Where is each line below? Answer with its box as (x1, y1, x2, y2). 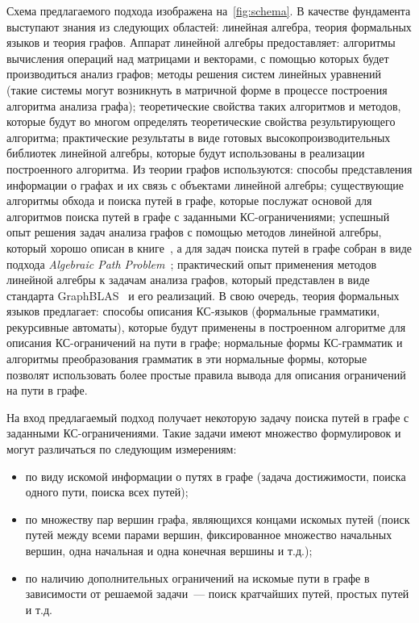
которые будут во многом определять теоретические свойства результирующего (6, 113, 396, 130)
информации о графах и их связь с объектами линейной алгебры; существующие (6, 176, 404, 193)
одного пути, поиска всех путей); (25, 483, 189, 500)
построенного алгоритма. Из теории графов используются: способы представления (6, 160, 413, 177)
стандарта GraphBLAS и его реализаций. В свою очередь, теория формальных (6, 286, 400, 303)
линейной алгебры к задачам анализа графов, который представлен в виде (6, 271, 370, 288)
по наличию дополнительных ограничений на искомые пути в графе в (25, 569, 370, 586)
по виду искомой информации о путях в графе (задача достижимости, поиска (25, 467, 406, 484)
